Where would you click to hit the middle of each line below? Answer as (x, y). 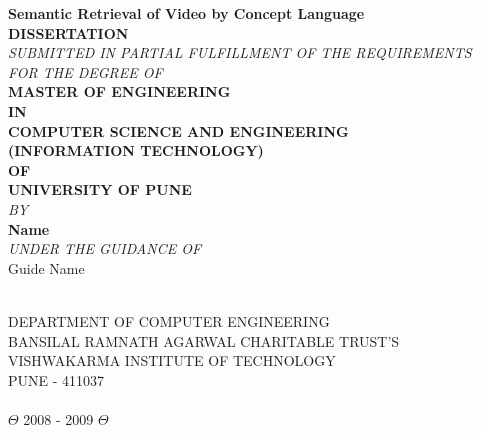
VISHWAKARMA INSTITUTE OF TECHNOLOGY (172, 360)
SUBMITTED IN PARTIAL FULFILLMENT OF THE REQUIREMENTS (240, 52)
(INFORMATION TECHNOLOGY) (136, 150)
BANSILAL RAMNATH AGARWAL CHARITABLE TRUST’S (204, 340)
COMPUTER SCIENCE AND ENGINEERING (178, 130)
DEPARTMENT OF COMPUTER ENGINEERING (169, 320)
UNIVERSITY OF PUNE (100, 189)
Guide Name (46, 267)
